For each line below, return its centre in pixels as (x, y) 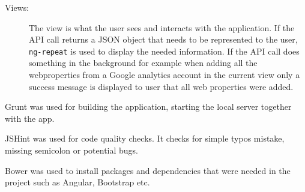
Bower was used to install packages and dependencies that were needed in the (148, 170)
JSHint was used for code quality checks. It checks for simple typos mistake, (145, 138)
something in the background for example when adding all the (143, 63)
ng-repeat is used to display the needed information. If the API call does (164, 51)
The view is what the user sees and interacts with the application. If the (162, 27)
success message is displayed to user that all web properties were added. (161, 86)
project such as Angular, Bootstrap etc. (77, 182)
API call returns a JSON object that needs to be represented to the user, (163, 39)
